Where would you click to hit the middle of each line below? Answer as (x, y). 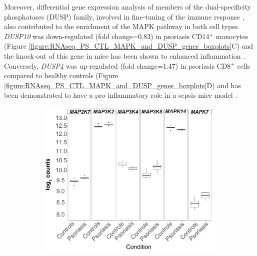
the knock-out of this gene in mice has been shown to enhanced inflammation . (125, 55)
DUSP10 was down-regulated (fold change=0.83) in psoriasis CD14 (107, 36)
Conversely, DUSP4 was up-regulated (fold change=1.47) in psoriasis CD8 (117, 65)
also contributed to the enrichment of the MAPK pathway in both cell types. (122, 26)
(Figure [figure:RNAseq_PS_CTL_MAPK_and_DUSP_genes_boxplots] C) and (128, 46)
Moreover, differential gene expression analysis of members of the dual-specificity (128, 7)
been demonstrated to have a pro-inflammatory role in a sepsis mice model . (121, 95)
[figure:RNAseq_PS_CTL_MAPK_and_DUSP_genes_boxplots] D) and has (122, 85)
